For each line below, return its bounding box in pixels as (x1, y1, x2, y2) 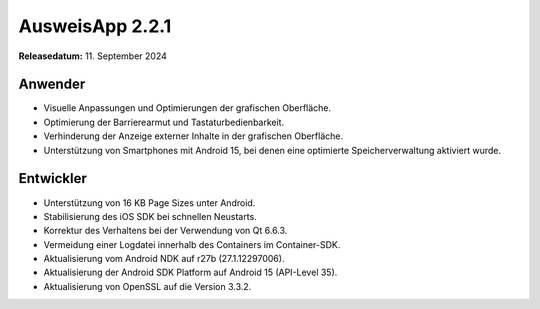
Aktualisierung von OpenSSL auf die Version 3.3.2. (43, 280, 252, 292)
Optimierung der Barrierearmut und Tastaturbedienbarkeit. (43, 116, 285, 128)
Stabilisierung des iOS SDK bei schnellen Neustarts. (43, 210, 257, 222)
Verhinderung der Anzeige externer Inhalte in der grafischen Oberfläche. (43, 130, 344, 142)
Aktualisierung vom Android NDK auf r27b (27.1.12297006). (43, 253, 285, 265)
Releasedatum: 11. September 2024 (18, 50, 167, 62)
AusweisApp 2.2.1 (18, 15, 172, 37)
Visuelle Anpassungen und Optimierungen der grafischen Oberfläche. (43, 102, 332, 114)
